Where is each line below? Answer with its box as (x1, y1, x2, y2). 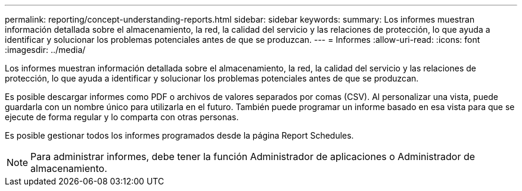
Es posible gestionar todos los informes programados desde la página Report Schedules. (5, 130, 354, 140)
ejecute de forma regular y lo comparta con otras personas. (5, 112, 239, 122)
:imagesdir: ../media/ (5, 45, 86, 55)
